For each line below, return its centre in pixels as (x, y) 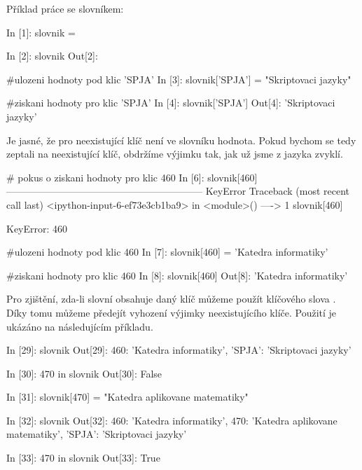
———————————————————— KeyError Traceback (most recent (178, 191)
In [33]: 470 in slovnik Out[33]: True (83, 458)
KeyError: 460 (37, 228)
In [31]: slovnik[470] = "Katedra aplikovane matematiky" (127, 397)
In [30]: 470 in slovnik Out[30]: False (84, 373)
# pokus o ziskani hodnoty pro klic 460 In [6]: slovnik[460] (132, 177)
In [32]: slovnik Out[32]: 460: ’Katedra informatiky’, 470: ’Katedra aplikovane (172, 420)
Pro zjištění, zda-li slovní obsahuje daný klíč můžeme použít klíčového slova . (171, 299)
